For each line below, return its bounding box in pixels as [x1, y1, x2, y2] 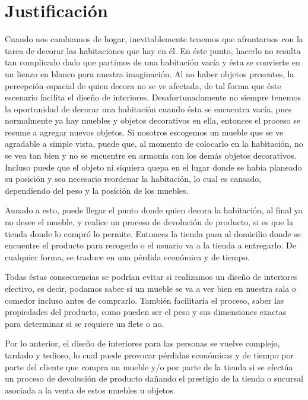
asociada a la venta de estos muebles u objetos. [5, 383, 176, 396]
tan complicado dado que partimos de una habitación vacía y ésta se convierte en [5, 56, 300, 68]
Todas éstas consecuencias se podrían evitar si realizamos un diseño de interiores [5, 270, 298, 283]
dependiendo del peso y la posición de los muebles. [5, 184, 189, 196]
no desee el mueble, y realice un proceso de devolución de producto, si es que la [5, 216, 294, 228]
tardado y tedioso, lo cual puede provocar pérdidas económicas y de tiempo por [5, 348, 294, 361]
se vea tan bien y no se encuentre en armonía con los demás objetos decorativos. [5, 149, 297, 162]
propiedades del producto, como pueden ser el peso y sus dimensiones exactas [5, 305, 287, 318]
